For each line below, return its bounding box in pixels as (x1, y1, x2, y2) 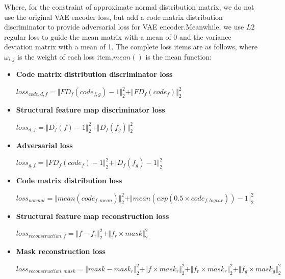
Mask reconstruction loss (16, 246, 106, 257)
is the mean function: (145, 51, 212, 62)
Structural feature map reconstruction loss (16, 210, 169, 221)
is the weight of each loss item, (17, 51, 113, 62)
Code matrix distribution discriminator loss (16, 69, 173, 79)
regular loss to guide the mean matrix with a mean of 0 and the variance (4, 31, 231, 42)
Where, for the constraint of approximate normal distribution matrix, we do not (4, 2, 254, 12)
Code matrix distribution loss (16, 175, 122, 186)
